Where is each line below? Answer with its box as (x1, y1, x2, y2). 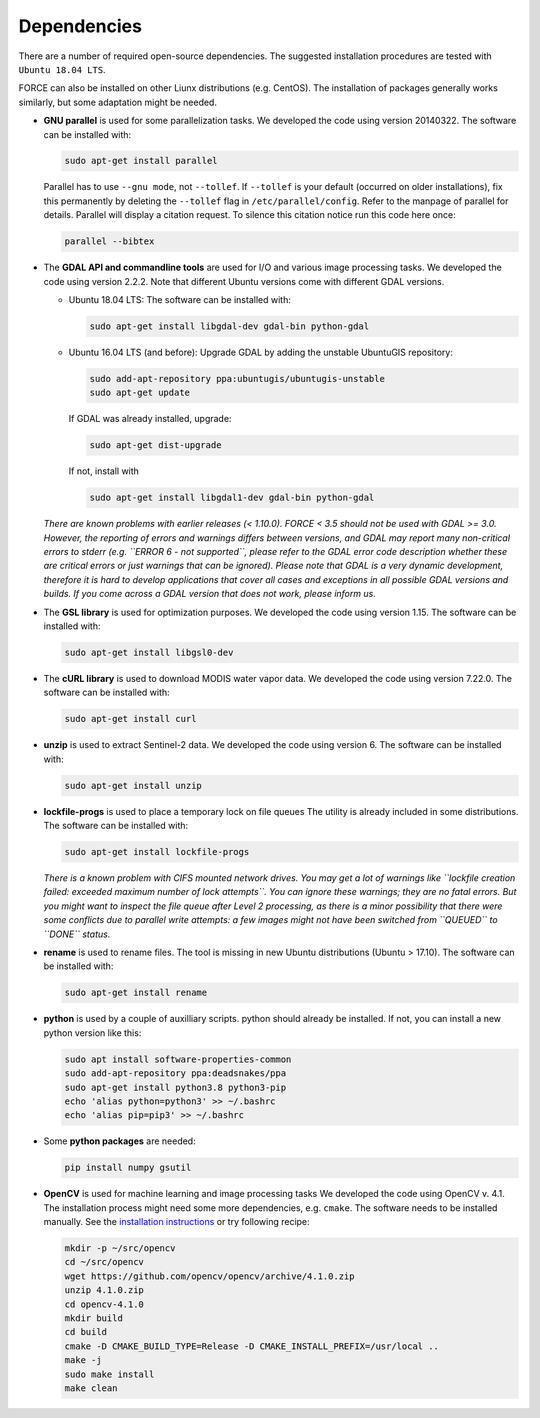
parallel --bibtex (64, 236, 155, 247)
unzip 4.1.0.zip (64, 1285, 145, 1296)
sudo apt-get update (89, 387, 190, 399)
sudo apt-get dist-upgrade (89, 440, 222, 451)
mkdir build (64, 1312, 124, 1324)
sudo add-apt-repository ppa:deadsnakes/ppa (64, 1068, 287, 1079)
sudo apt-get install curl (64, 713, 197, 725)
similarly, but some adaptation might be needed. (18, 96, 217, 108)
